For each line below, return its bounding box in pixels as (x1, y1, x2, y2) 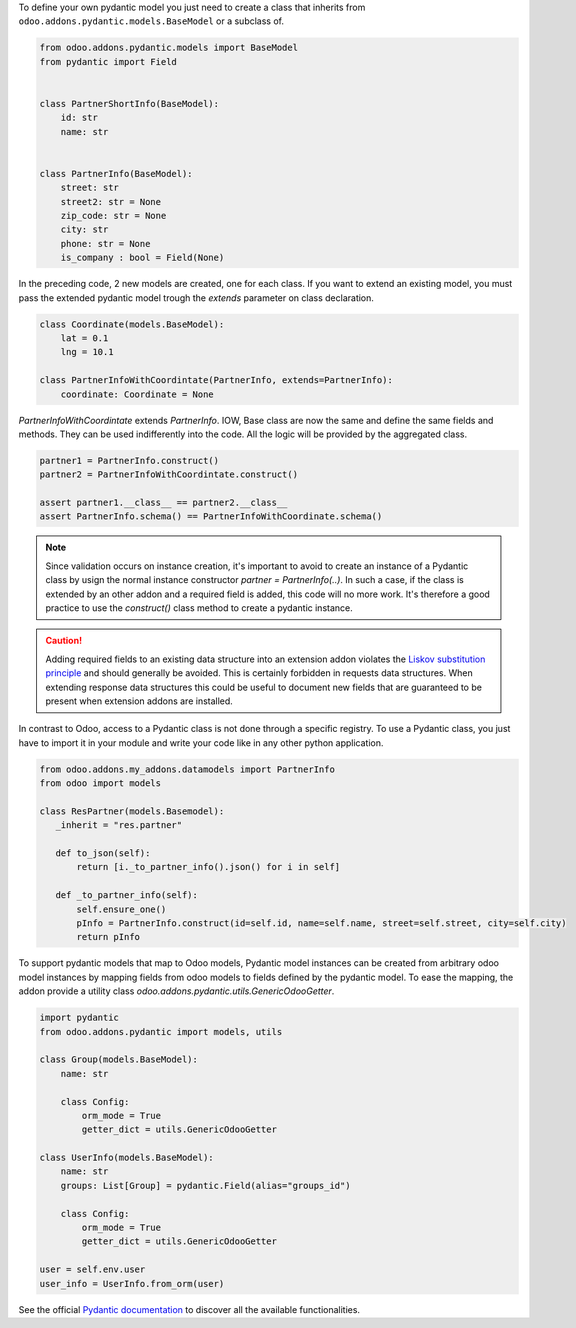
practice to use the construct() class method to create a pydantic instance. (45, 602, 354, 614)
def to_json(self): (55, 848, 151, 859)
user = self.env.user (39, 1264, 146, 1275)
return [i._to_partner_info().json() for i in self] (76, 861, 341, 873)
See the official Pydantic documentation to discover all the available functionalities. (18, 1303, 360, 1315)
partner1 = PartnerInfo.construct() (39, 455, 220, 466)
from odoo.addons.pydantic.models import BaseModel (39, 42, 299, 54)
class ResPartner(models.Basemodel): (39, 805, 225, 817)
